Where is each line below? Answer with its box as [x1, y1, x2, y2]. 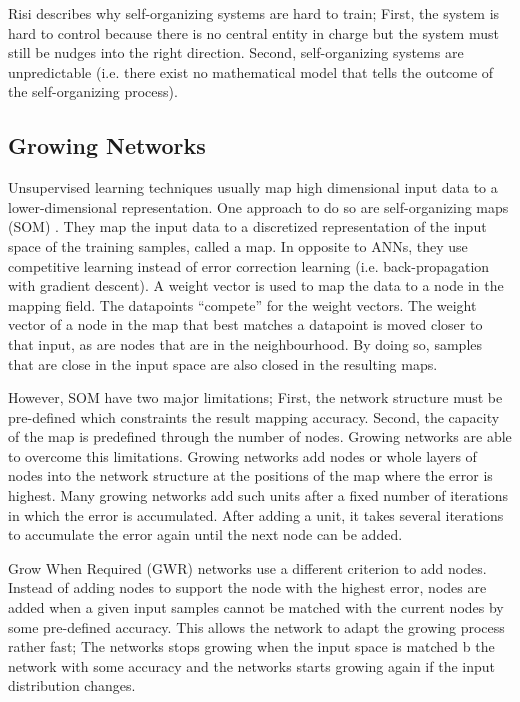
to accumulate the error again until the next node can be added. [8, 524, 403, 545]
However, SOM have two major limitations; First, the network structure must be [8, 387, 503, 408]
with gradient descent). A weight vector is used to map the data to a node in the [8, 275, 504, 296]
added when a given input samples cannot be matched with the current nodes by [8, 597, 504, 618]
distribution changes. [8, 675, 136, 696]
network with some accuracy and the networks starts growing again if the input [8, 655, 495, 676]
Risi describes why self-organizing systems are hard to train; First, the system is [8, 3, 500, 23]
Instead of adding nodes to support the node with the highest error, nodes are [8, 577, 487, 598]
